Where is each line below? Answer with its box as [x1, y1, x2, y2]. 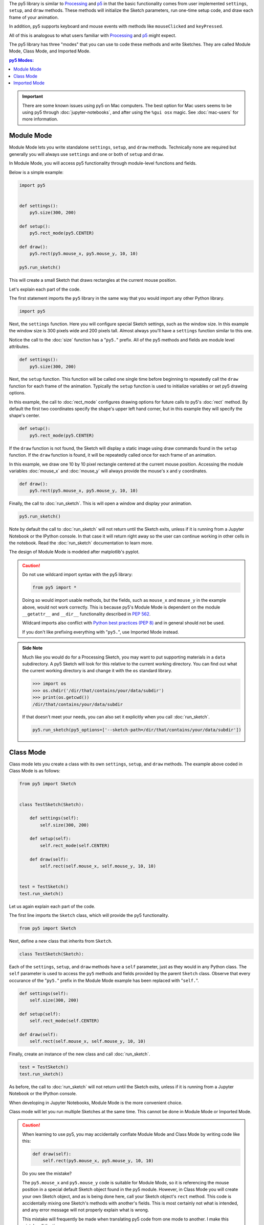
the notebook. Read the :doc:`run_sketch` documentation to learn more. [9, 540, 154, 546]
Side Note [22, 645, 43, 651]
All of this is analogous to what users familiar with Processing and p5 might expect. [9, 32, 176, 38]
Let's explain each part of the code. [9, 286, 81, 292]
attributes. [9, 343, 30, 350]
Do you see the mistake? [22, 1171, 72, 1176]
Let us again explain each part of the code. [9, 903, 95, 909]
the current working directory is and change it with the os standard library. [22, 668, 173, 674]
